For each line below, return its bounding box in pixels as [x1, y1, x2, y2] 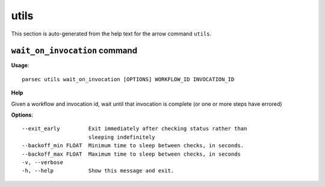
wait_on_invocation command [11, 46, 138, 56]
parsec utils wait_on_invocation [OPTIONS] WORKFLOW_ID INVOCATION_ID [22, 76, 235, 82]
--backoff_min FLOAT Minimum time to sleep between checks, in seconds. [22, 142, 244, 149]
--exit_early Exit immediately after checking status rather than [22, 125, 247, 132]
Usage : [11, 62, 29, 69]
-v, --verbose [22, 159, 63, 165]
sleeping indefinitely [88, 133, 156, 141]
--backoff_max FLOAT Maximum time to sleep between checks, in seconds [22, 150, 241, 158]
